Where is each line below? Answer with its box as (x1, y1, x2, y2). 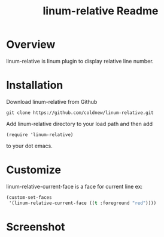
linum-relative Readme (42, 4, 159, 18)
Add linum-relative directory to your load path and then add (6, 120, 153, 127)
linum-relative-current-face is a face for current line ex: (6, 183, 142, 190)
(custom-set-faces (6, 194, 52, 201)
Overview (6, 38, 56, 51)
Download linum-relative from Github (6, 98, 98, 105)
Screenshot (6, 220, 65, 233)
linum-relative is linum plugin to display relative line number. (6, 57, 154, 64)
